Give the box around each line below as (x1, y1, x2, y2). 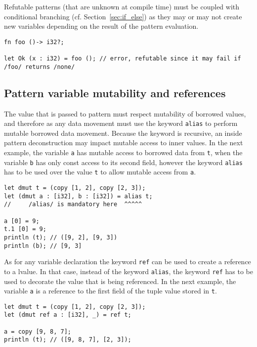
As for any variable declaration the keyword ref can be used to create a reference (4, 256, 251, 267)
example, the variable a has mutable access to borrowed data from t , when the (4, 147, 243, 158)
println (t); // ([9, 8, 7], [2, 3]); (4, 336, 131, 344)
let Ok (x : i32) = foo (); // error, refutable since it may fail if (4, 55, 241, 62)
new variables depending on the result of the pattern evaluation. (4, 21, 199, 31)
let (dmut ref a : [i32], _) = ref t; (4, 311, 131, 319)
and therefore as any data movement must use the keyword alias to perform (4, 118, 238, 128)
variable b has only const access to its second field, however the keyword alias (4, 157, 243, 167)
